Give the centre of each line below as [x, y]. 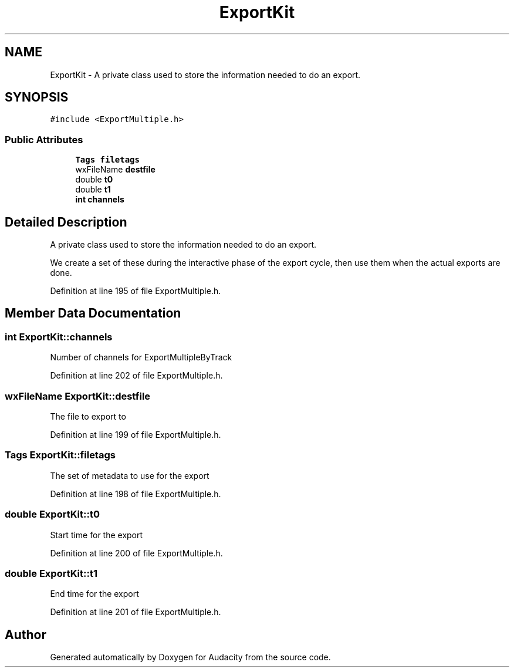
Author [26, 634]
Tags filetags [107, 160]
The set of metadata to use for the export [130, 475]
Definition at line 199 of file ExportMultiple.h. [136, 435]
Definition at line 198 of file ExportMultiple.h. [136, 494]
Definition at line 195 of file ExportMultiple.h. [136, 291]
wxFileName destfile [115, 170]
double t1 [93, 190]
